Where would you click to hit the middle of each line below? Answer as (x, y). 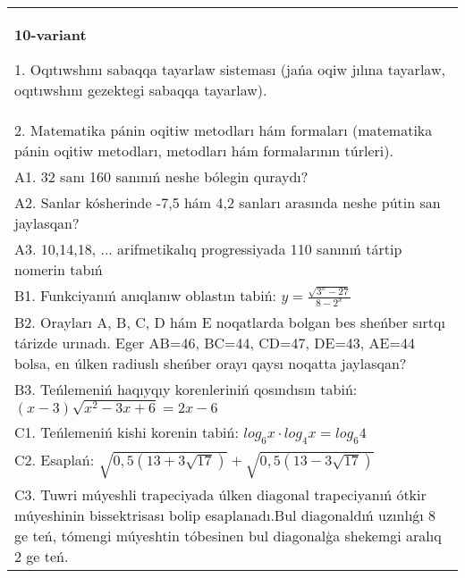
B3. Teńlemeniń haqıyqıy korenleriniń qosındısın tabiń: (186, 390)
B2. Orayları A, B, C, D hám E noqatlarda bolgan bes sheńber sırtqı (230, 323)
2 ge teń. (42, 556)
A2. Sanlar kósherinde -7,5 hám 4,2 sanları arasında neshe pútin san (228, 202)
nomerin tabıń (59, 269)
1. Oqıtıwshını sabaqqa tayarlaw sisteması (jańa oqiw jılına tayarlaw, (230, 69)
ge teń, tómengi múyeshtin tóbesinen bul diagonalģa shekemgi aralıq (228, 535)
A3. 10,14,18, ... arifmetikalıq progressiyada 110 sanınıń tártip (208, 249)
